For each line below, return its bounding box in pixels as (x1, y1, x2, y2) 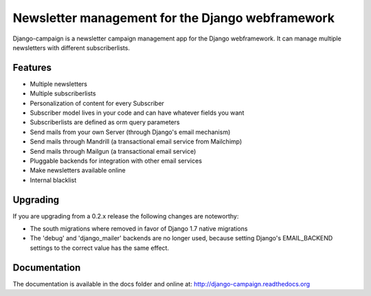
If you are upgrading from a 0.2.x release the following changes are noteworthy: (12, 212, 239, 220)
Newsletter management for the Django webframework (12, 10, 335, 25)
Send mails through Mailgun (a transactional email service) (30, 147, 196, 155)
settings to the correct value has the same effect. (30, 244, 170, 252)
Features (12, 62, 52, 73)
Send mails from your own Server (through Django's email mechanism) (30, 128, 231, 136)
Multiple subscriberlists (30, 89, 96, 98)
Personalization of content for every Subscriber (30, 99, 165, 107)
